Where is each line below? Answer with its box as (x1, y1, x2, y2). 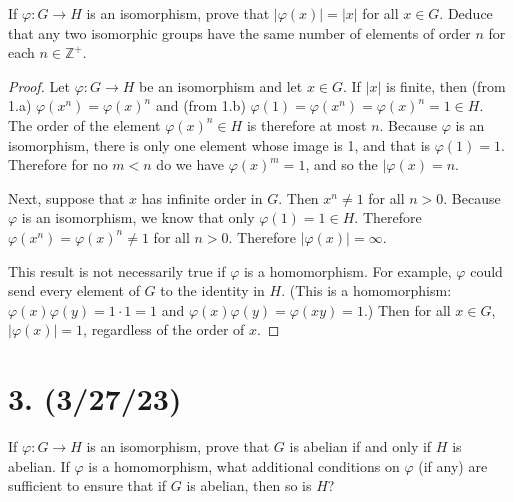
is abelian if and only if (289, 436, 432, 457)
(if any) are (418, 455, 488, 476)
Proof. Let (8, 75, 70, 96)
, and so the (305, 154, 378, 175)
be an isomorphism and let (139, 75, 303, 96)
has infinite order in (141, 187, 263, 208)
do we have (156, 154, 225, 175)
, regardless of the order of (83, 319, 245, 340)
